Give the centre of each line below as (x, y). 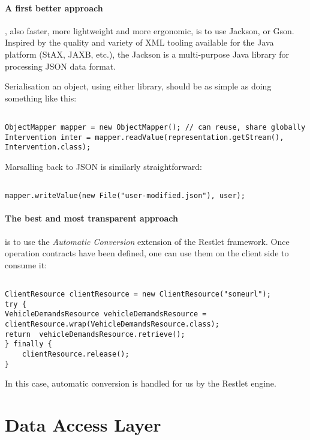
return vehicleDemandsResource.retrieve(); (95, 334)
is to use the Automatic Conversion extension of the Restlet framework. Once (147, 241)
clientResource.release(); (76, 354)
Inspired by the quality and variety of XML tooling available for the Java (139, 42)
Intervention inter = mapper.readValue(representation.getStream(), (145, 137)
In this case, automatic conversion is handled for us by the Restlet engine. (141, 383)
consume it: (26, 264)
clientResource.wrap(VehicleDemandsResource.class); (112, 324)
